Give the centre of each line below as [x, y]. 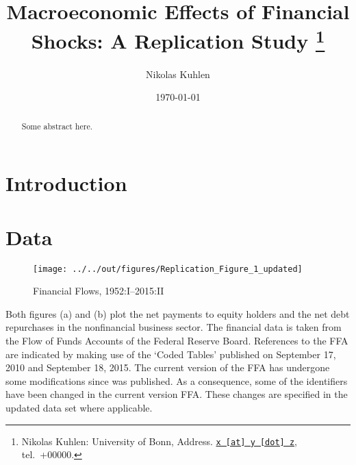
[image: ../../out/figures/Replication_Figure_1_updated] [168, 269]
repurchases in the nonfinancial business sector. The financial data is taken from [174, 327]
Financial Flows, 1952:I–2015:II [99, 291]
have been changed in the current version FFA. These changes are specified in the [177, 394]
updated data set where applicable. [79, 407]
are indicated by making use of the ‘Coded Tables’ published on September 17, [171, 354]
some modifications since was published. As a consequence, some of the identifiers [177, 380]
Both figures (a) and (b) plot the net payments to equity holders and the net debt [178, 313]
